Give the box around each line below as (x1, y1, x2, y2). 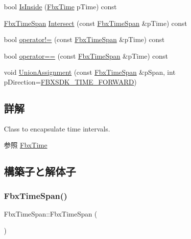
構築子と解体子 (4, 164, 76, 179)
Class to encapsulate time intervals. (4, 123, 110, 133)
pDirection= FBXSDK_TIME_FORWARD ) (4, 76, 137, 87)
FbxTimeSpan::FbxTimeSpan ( (4, 208, 97, 218)
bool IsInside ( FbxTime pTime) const (4, 1, 117, 11)
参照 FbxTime (4, 140, 48, 150)
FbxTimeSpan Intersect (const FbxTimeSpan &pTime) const (4, 18, 188, 28)
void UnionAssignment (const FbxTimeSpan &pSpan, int (4, 67, 176, 77)
